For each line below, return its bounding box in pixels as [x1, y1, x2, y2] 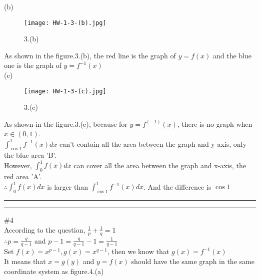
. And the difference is [143, 181, 211, 192]
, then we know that [107, 246, 169, 257]
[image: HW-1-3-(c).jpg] [24, 87, 106, 95]
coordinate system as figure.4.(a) [4, 266, 104, 276]
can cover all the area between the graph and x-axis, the [73, 160, 246, 170]
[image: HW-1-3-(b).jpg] [24, 19, 106, 26]
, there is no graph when [177, 118, 252, 129]
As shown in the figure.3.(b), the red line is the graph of [4, 50, 176, 60]
